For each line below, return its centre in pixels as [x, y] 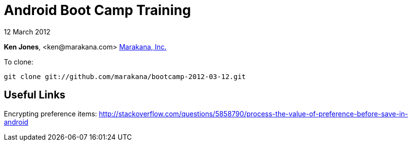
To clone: [19, 62]
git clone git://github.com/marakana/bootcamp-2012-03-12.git [125, 76]
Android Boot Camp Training [98, 10]
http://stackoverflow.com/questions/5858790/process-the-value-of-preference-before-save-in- [253, 113]
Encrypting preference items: [51, 113]
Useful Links [35, 95]
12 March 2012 [27, 32]
